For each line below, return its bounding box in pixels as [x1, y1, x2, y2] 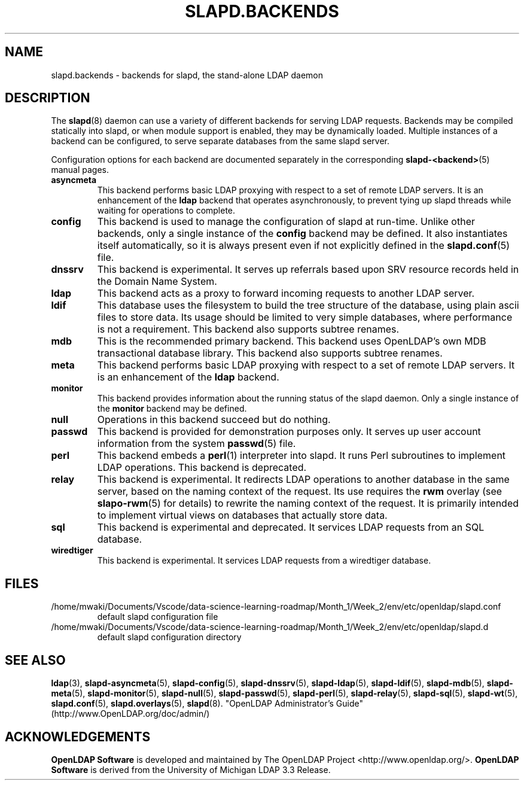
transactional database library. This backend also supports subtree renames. [97, 347, 443, 360]
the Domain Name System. [97, 275, 217, 288]
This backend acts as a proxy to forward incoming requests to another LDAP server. [97, 287, 475, 300]
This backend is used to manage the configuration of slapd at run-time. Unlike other [97, 215, 476, 228]
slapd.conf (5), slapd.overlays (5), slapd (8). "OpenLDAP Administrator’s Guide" [51, 698, 363, 709]
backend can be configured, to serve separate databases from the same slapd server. [51, 136, 390, 147]
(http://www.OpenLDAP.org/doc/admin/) [51, 708, 210, 719]
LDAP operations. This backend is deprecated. [97, 461, 307, 474]
